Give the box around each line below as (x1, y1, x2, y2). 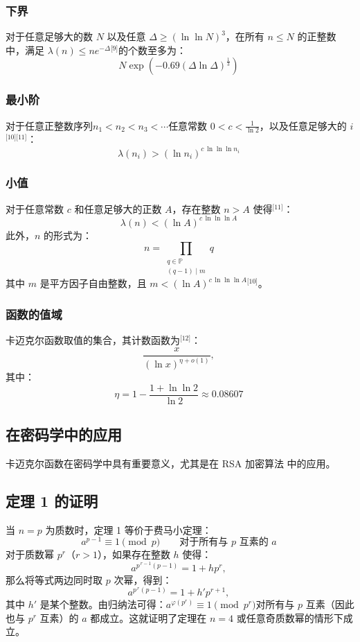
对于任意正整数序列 (6, 118, 93, 132)
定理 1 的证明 (6, 489, 98, 511)
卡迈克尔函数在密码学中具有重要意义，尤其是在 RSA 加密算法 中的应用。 (6, 456, 336, 470)
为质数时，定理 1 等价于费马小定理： (45, 522, 212, 537)
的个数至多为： (118, 42, 187, 57)
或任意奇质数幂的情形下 (236, 610, 343, 625)
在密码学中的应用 (6, 424, 122, 445)
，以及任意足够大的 (259, 118, 347, 132)
